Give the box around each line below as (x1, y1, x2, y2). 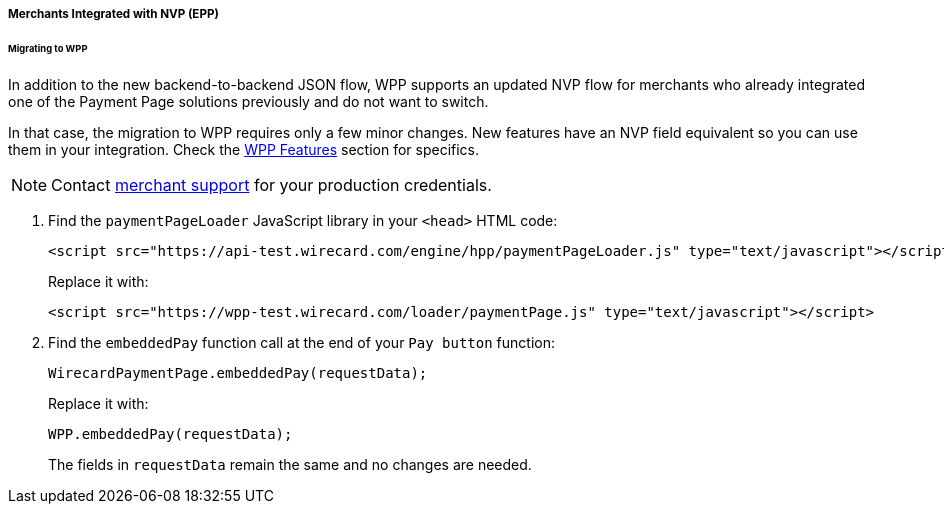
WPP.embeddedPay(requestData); (48, 425, 293, 442)
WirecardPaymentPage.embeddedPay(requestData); (48, 364, 428, 381)
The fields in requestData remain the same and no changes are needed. (48, 455, 532, 473)
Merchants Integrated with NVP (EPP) (8, 7, 219, 21)
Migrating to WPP (8, 42, 88, 54)
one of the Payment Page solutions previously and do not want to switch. (8, 92, 489, 110)
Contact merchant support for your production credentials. (51, 174, 492, 195)
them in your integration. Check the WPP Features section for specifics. (8, 140, 480, 158)
